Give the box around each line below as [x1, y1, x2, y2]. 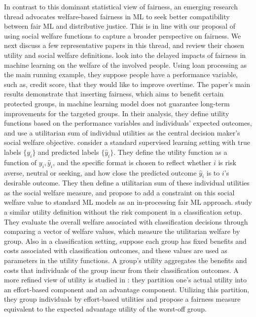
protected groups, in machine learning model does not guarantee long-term [4, 98, 230, 108]
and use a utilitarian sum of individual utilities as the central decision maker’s [4, 127, 240, 137]
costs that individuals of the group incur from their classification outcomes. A [4, 265, 239, 275]
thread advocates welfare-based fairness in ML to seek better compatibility [4, 11, 230, 21]
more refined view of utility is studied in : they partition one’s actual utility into [4, 274, 247, 285]
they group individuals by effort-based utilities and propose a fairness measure [4, 294, 241, 304]
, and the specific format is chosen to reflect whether [53, 157, 212, 167]
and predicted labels [38, 146, 99, 157]
